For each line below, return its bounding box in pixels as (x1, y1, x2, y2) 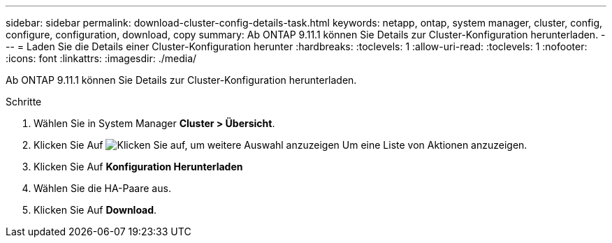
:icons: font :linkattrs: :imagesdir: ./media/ (6, 52, 197, 64)
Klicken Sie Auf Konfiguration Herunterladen (34, 161, 243, 172)
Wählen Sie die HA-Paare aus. (34, 182, 171, 194)
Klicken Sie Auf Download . (34, 204, 157, 216)
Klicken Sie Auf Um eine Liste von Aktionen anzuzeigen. (34, 139, 527, 151)
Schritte (6, 96, 42, 108)
